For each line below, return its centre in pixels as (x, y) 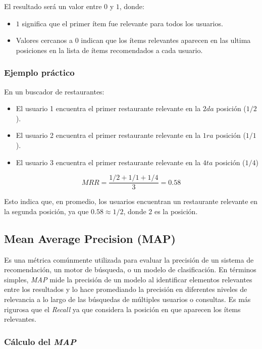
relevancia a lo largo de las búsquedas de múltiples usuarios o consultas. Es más (127, 299)
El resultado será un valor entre (53, 6)
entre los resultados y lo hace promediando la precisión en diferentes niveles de (126, 289)
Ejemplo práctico (39, 72)
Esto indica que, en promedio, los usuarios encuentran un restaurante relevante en (131, 201)
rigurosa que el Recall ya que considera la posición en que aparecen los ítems (122, 309)
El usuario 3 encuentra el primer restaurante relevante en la (108, 162)
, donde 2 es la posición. (161, 211)
